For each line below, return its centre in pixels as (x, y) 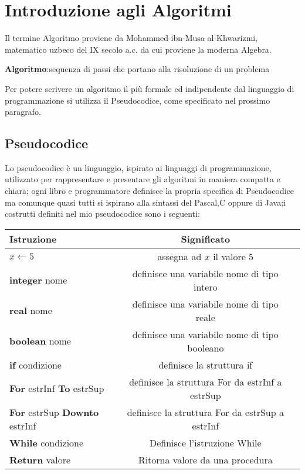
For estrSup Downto (54, 412)
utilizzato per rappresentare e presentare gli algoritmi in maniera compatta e (143, 179)
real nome (31, 311)
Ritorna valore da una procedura (205, 459)
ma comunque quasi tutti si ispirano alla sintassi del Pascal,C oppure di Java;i (145, 202)
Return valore (40, 459)
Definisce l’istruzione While (205, 442)
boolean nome (40, 341)
